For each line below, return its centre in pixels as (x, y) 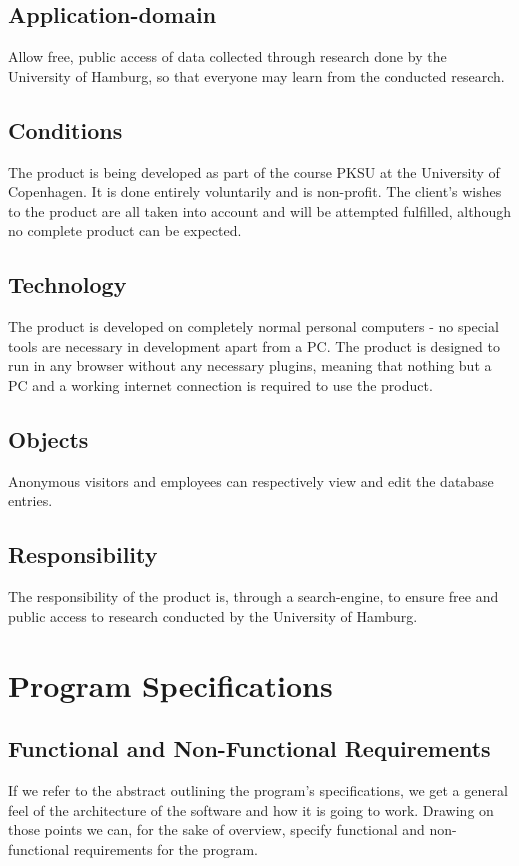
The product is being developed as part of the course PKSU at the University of (254, 171)
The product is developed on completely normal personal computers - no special (253, 326)
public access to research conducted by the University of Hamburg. (213, 615)
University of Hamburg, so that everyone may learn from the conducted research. (256, 75)
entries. (30, 500)
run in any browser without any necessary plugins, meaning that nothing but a (250, 365)
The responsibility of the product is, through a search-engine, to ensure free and (253, 596)
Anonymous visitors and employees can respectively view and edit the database (251, 480)
